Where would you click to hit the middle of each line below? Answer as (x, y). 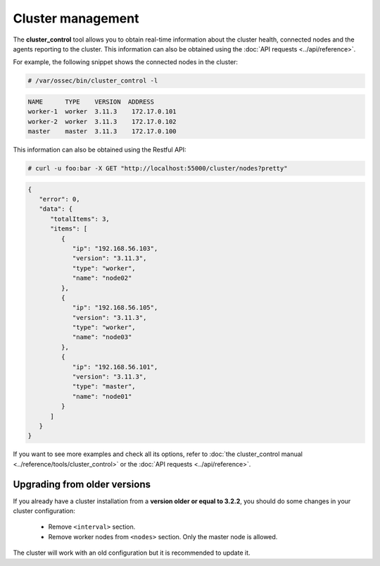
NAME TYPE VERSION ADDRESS (91, 101)
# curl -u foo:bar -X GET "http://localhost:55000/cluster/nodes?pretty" (158, 168)
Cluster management (76, 18)
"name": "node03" (102, 337)
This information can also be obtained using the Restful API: (100, 150)
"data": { (56, 209)
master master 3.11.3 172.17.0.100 (102, 131)
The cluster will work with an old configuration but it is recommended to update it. (132, 553)
